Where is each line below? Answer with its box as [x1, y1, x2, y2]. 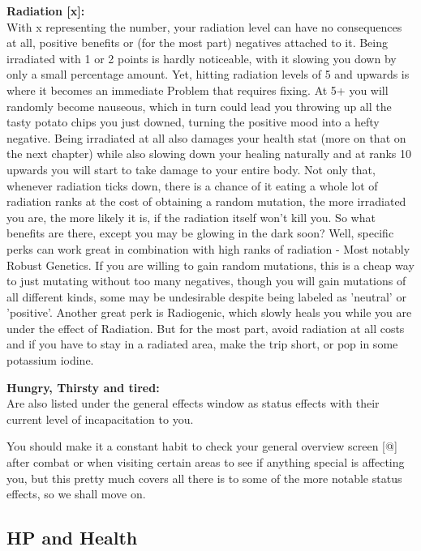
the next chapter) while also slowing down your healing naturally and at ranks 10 [6, 145, 411, 162]
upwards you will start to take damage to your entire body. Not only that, [6, 160, 376, 177]
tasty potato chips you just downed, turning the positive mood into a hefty [6, 113, 380, 130]
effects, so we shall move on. [6, 485, 146, 502]
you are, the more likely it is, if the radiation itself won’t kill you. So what [6, 208, 376, 225]
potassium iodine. [6, 352, 94, 369]
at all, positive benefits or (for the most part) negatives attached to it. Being [6, 34, 388, 51]
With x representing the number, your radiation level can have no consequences [6, 18, 402, 35]
